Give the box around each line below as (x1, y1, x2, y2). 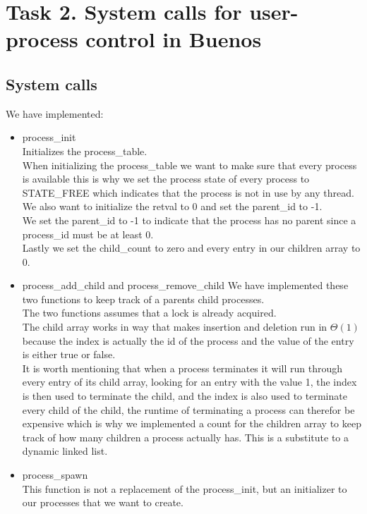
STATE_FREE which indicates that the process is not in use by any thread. (22, 185, 354, 200)
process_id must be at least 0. (22, 226, 154, 241)
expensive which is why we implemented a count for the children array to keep (22, 416, 361, 431)
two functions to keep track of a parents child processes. (22, 291, 265, 306)
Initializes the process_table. (22, 143, 148, 158)
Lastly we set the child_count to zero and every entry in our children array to (22, 240, 361, 255)
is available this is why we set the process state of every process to (22, 171, 310, 186)
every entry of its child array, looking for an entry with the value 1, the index (22, 374, 357, 389)
